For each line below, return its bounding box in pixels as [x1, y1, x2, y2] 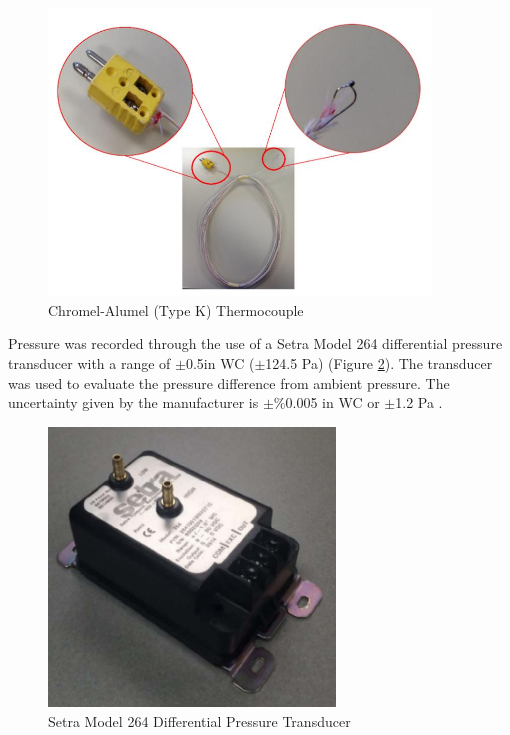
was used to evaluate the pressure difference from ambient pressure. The [8, 372, 450, 393]
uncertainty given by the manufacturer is [8, 392, 259, 413]
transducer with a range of [8, 353, 171, 374]
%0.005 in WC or [273, 392, 380, 413]
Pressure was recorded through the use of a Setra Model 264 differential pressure [8, 333, 503, 354]
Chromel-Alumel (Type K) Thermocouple [48, 299, 304, 320]
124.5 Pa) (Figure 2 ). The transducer [265, 353, 493, 374]
